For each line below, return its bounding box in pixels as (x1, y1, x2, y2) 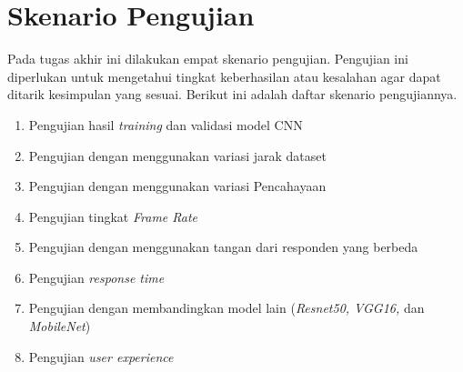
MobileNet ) (28, 317, 91, 336)
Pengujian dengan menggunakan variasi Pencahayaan (28, 176, 327, 196)
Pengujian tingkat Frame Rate (28, 206, 198, 226)
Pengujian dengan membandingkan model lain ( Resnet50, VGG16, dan (28, 298, 425, 317)
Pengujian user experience (28, 347, 174, 366)
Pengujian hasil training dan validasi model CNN (28, 115, 303, 134)
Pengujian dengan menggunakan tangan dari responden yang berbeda (28, 237, 418, 256)
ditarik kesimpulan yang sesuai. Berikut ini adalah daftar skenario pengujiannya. (7, 85, 458, 104)
